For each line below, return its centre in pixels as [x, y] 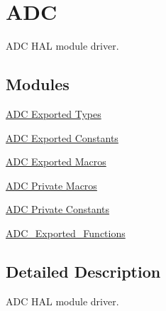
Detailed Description [83, 271]
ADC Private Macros [51, 185]
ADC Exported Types [54, 113]
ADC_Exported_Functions [66, 233]
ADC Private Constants [58, 209]
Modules [38, 84]
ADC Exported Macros [56, 162]
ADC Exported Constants [62, 137]
